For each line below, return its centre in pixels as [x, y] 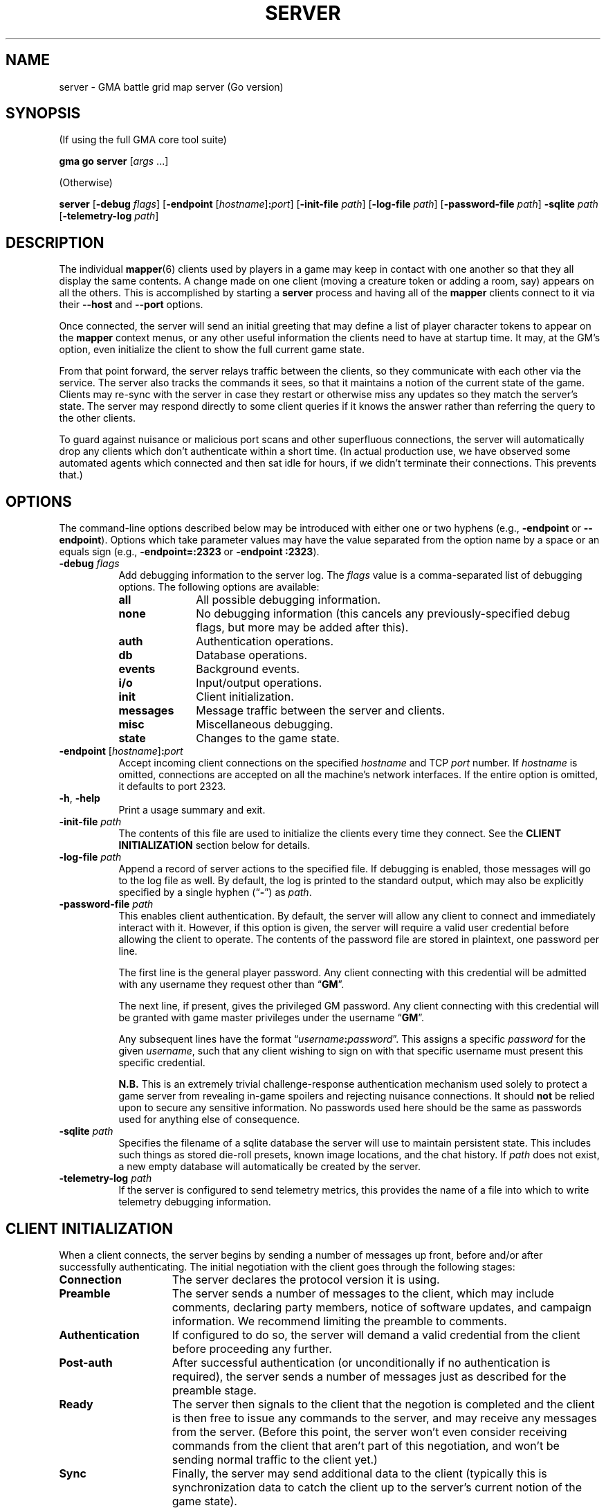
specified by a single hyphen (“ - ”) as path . [215, 892]
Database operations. [252, 655]
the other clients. [98, 418]
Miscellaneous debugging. [265, 725]
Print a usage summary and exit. [192, 810]
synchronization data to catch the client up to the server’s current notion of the [377, 1487]
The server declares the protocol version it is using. [306, 1279]
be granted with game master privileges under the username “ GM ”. [272, 1018]
